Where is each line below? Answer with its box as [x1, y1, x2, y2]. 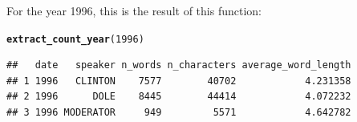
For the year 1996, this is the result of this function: [6, 2, 262, 18]
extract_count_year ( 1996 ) [6, 33, 144, 45]
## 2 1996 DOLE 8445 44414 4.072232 [6, 91, 351, 103]
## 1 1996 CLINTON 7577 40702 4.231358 [6, 75, 351, 87]
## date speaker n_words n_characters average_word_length [6, 59, 351, 71]
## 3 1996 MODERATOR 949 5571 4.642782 [6, 107, 351, 119]
